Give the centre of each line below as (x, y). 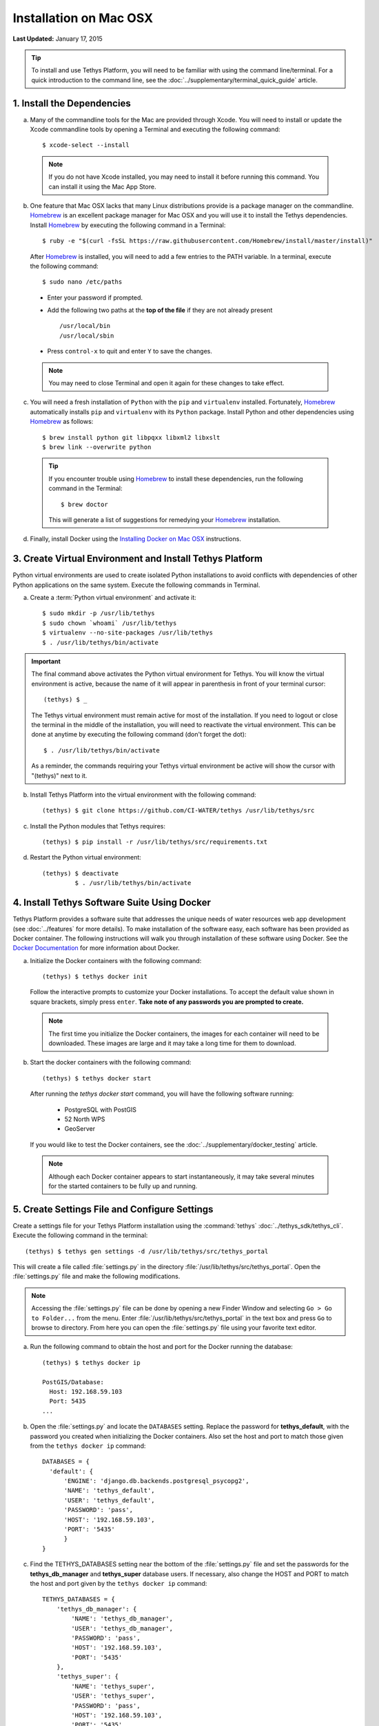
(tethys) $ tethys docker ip (91, 1363)
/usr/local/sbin (87, 336)
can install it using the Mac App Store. (102, 186)
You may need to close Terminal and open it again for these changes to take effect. (166, 383)
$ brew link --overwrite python (97, 447)
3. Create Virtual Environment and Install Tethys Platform (138, 559)
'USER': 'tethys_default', (109, 1500)
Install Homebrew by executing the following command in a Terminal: (128, 225)
